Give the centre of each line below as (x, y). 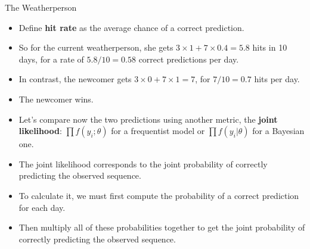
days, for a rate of (51, 59)
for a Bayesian (278, 131)
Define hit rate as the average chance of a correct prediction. (131, 27)
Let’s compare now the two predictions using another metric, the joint (148, 119)
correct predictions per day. (189, 59)
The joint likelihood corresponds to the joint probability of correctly (143, 164)
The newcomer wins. (56, 99)
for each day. (42, 207)
